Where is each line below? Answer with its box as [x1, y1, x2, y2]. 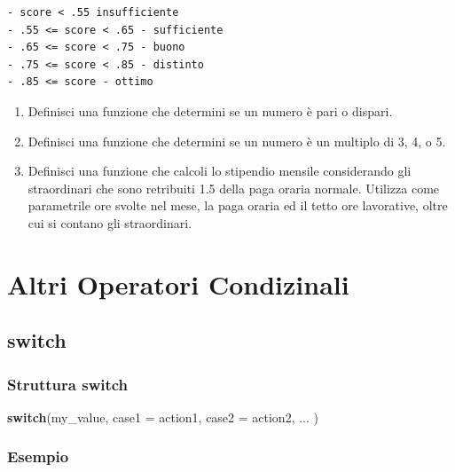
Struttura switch [7, 373, 129, 395]
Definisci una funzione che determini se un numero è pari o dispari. [27, 101, 393, 120]
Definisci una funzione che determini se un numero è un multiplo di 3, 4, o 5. [27, 131, 446, 150]
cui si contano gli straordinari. [27, 213, 192, 232]
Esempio [7, 445, 69, 468]
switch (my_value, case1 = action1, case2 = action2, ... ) [7, 407, 318, 426]
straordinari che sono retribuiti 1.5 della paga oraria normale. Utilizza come [27, 178, 440, 197]
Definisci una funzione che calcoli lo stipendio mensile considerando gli [27, 161, 412, 180]
